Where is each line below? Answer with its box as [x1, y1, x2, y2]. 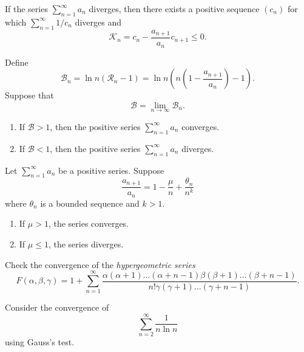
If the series [5, 2, 48, 15]
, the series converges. [48, 217, 129, 230]
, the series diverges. [48, 238, 124, 250]
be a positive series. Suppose [58, 164, 164, 176]
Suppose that [5, 89, 54, 102]
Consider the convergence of [5, 301, 109, 314]
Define [5, 55, 29, 68]
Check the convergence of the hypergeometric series [5, 258, 195, 271]
